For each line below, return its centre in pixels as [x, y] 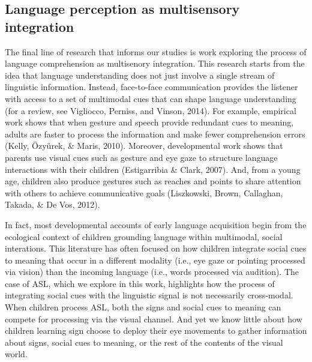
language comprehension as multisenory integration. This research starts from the [155, 63]
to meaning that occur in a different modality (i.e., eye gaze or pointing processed [155, 260]
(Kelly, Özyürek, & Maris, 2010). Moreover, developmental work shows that [144, 146]
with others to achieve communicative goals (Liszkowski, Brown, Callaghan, [144, 192]
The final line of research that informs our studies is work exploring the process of [156, 51]
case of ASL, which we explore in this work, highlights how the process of [140, 283]
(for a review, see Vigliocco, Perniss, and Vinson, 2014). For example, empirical [151, 110]
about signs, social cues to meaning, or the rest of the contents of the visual [144, 342]
